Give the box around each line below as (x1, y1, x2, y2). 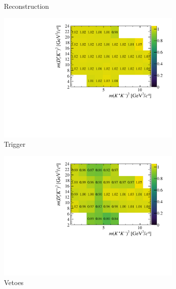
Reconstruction (4, 1, 49, 11)
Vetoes (4, 277, 24, 287)
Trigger (4, 139, 26, 149)
